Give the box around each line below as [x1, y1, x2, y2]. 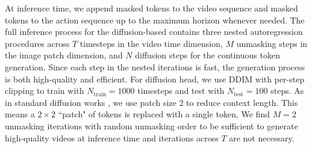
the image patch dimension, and [5, 49, 123, 61]
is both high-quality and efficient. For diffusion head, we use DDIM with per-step [5, 72, 305, 85]
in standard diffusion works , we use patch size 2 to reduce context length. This [5, 96, 298, 108]
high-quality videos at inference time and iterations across [5, 131, 219, 144]
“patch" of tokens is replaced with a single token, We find [58, 108, 270, 120]
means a [5, 108, 35, 120]
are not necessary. [229, 131, 295, 144]
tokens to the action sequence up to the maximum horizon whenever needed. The [5, 13, 305, 26]
